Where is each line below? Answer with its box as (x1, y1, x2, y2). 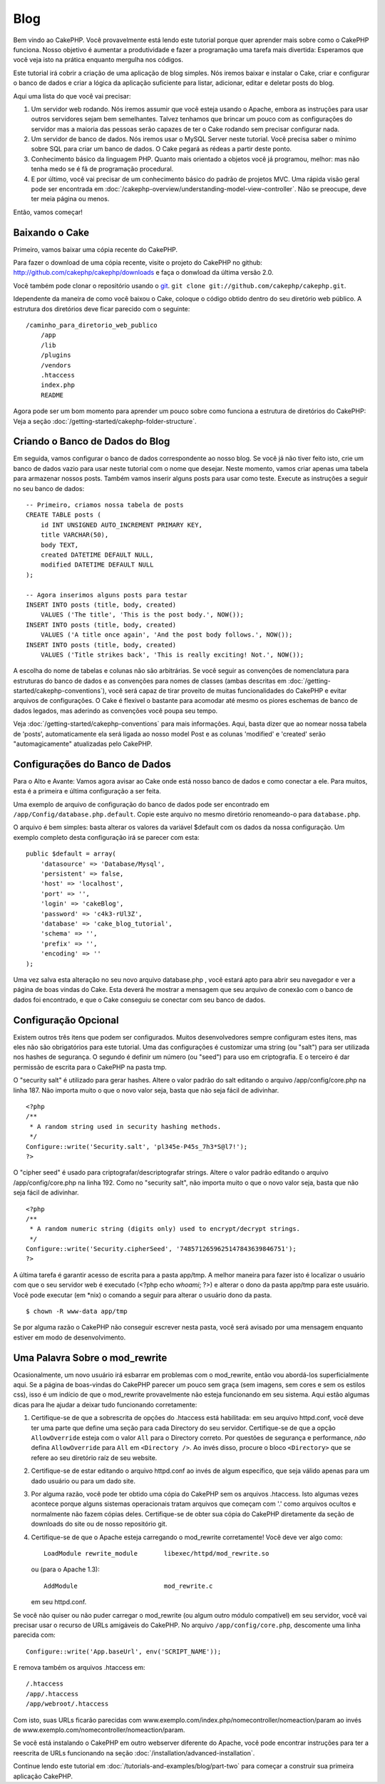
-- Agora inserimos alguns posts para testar (26, 591, 188, 599)
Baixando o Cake (13, 226, 90, 238)
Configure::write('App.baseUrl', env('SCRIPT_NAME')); (26, 1647, 222, 1656)
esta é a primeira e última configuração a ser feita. (13, 787, 162, 796)
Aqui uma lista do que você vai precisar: (13, 91, 131, 100)
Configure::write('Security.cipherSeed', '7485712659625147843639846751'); (26, 1245, 297, 1253)
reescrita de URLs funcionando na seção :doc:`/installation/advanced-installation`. (13, 1748, 255, 1757)
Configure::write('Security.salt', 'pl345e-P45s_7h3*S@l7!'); (26, 1142, 248, 1150)
